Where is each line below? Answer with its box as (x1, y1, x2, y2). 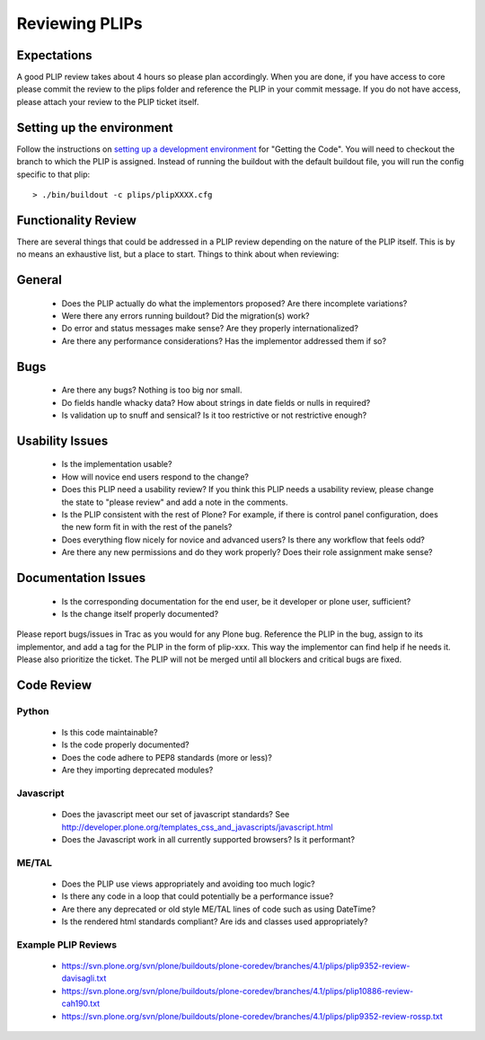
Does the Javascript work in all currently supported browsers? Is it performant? (61, 833, 355, 844)
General (16, 272, 63, 287)
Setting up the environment (16, 119, 173, 135)
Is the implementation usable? (61, 459, 172, 470)
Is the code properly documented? (61, 739, 190, 750)
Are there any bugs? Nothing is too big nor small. (61, 384, 242, 395)
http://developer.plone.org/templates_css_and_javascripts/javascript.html (61, 822, 333, 833)
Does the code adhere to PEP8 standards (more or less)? (61, 752, 273, 762)
